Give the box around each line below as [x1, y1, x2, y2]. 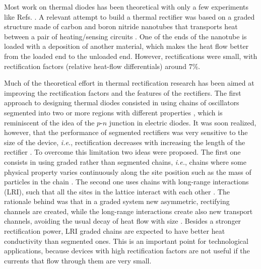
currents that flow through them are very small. [4, 255, 152, 265]
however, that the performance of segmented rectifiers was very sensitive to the [4, 127, 248, 138]
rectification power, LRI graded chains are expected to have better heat [4, 226, 225, 236]
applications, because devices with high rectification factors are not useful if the [4, 245, 250, 256]
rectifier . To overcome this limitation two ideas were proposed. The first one [4, 147, 241, 157]
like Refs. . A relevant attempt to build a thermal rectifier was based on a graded [4, 11, 255, 22]
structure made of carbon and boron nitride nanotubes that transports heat [4, 21, 238, 32]
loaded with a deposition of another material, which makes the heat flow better [4, 41, 249, 51]
